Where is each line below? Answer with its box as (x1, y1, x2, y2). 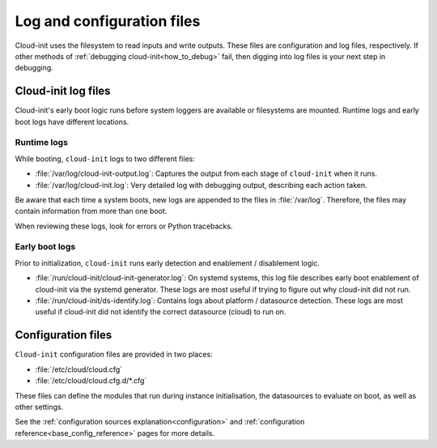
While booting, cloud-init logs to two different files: (15, 154, 196, 164)
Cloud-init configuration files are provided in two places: (15, 349, 214, 360)
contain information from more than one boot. (15, 207, 168, 216)
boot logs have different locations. (15, 117, 129, 126)
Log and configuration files (15, 12, 201, 30)
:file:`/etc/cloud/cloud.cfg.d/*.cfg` (35, 376, 147, 386)
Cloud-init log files (15, 84, 111, 98)
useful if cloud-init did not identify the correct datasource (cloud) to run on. (35, 307, 286, 317)
